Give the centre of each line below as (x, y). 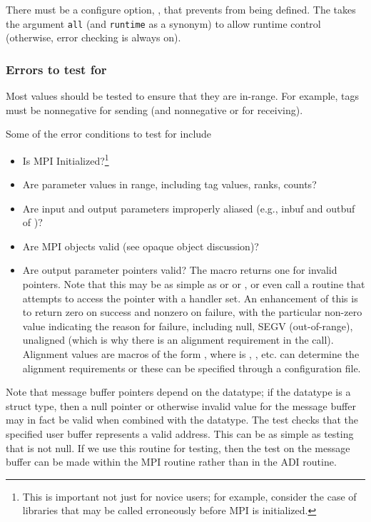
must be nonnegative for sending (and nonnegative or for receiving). (154, 109)
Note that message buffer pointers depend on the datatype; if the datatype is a (178, 392)
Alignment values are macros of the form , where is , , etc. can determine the (191, 354)
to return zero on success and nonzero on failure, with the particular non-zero (192, 312)
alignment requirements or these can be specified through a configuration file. (192, 368)
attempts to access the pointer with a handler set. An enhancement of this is (190, 298)
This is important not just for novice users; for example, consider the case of (189, 496)
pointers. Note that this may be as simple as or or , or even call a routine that (194, 284)
